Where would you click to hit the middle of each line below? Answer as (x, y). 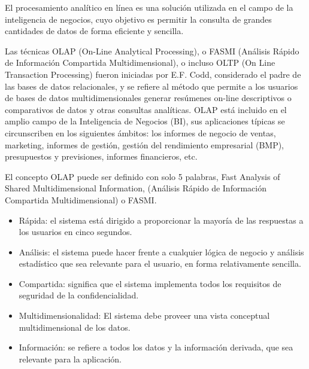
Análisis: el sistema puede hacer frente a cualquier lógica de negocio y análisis (161, 251)
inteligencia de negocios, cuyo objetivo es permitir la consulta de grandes (138, 19)
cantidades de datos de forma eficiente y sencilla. (94, 31)
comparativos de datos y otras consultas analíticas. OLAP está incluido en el (146, 109)
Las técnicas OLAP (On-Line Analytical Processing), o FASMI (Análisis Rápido (152, 51)
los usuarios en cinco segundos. (75, 232)
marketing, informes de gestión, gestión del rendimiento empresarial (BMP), (145, 144)
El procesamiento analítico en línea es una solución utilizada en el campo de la (149, 7)
